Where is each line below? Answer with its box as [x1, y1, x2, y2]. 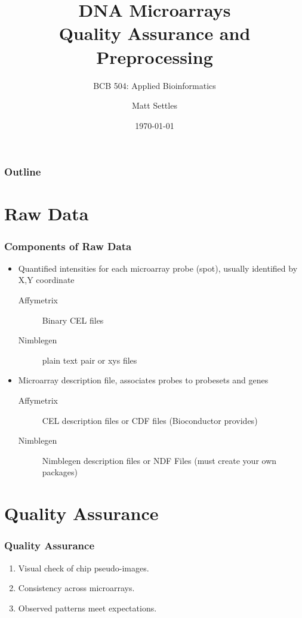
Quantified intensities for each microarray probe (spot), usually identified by [18, 262, 298, 274]
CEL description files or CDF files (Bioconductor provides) [42, 414, 258, 426]
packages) [42, 466, 78, 478]
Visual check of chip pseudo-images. [18, 561, 149, 574]
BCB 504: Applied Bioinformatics [93, 79, 216, 91]
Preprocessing [96, 44, 213, 69]
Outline [4, 164, 41, 179]
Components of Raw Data [4, 238, 132, 253]
